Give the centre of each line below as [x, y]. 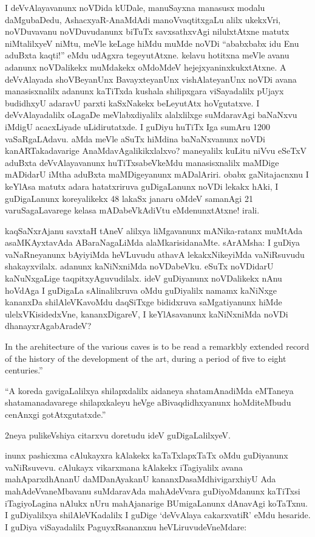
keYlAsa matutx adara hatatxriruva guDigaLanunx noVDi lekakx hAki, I [142, 186]
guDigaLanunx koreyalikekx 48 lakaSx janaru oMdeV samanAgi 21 [129, 198]
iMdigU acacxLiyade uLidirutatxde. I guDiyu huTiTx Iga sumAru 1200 [138, 126]
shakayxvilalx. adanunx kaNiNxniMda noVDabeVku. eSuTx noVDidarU [139, 266]
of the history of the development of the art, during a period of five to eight [146, 358]
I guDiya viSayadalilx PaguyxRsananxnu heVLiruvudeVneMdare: [126, 526]
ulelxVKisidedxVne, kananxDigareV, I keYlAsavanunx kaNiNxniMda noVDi [147, 314]
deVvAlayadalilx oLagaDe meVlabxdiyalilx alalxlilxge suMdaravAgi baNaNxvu [151, 115]
